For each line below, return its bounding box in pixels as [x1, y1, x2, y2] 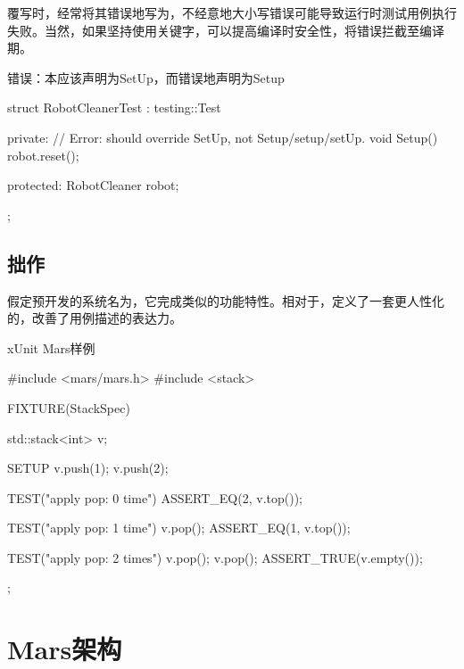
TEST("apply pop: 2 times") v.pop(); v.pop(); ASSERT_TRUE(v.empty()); [7, 548, 423, 566]
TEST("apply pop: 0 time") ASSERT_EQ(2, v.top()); [7, 488, 302, 507]
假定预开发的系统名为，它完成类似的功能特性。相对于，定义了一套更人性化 [7, 291, 444, 310]
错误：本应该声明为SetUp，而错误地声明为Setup [7, 68, 285, 87]
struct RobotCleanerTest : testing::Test [7, 98, 221, 117]
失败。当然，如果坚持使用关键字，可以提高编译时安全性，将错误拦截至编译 [7, 21, 444, 39]
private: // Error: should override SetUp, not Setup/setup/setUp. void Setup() [7, 128, 438, 146]
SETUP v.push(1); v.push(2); [7, 458, 169, 477]
